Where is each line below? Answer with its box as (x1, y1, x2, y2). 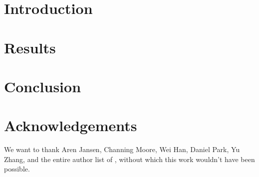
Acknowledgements (4, 115, 137, 136)
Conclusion (4, 76, 81, 96)
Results (4, 37, 56, 57)
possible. (4, 164, 30, 174)
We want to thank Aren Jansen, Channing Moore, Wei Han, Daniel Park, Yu (4, 144, 240, 155)
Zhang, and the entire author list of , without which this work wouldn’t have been (4, 154, 255, 164)
